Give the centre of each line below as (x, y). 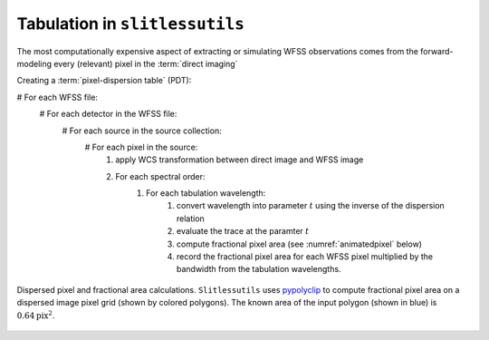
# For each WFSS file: (58, 97)
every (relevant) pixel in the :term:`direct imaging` (145, 63)
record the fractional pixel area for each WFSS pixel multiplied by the (305, 257)
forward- (436, 51)
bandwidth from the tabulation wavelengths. (259, 269)
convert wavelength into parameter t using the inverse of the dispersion (311, 206)
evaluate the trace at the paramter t (243, 231)
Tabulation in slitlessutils (130, 24)
